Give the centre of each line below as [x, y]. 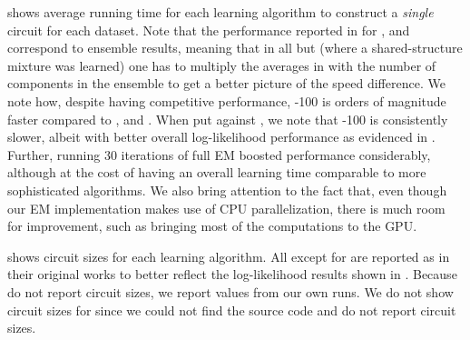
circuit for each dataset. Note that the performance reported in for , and [209, 30]
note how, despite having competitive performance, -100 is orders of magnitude [227, 100]
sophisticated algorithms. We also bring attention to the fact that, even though [227, 190]
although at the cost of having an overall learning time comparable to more [217, 172]
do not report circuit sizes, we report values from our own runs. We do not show [230, 291]
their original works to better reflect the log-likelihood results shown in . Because [232, 274]
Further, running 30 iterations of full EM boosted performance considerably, [219, 154]
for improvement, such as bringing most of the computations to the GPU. [212, 226]
